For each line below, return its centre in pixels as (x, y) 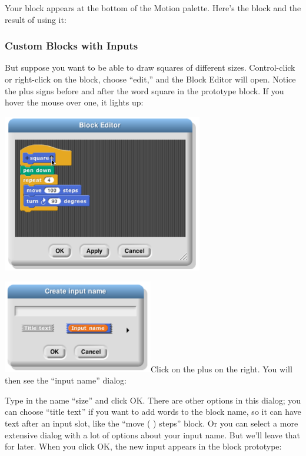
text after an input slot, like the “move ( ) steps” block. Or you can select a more (152, 423)
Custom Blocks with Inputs (71, 46)
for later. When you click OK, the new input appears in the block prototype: (143, 446)
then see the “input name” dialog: (66, 380)
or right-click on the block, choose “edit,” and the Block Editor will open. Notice (150, 79)
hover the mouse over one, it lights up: (74, 102)
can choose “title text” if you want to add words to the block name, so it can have (153, 412)
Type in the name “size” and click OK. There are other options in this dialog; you (153, 400)
